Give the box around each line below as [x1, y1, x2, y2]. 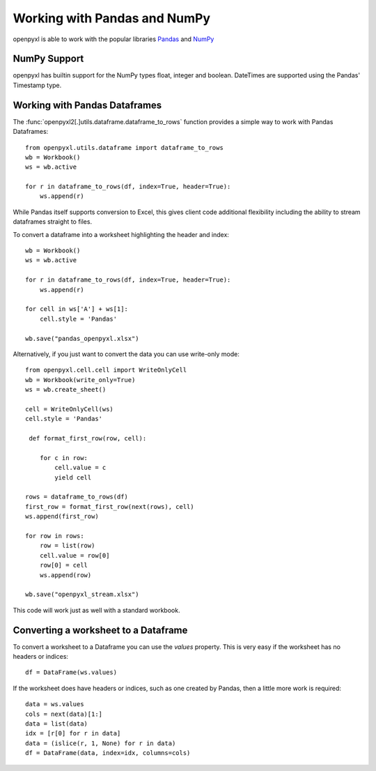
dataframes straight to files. [13, 217, 93, 226]
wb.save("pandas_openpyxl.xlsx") [25, 335, 139, 342]
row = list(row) [39, 542, 95, 550]
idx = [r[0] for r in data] [25, 729, 121, 738]
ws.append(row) [39, 571, 92, 579]
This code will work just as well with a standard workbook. [13, 606, 180, 614]
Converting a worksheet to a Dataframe [13, 624, 188, 636]
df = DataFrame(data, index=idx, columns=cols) [25, 749, 191, 757]
